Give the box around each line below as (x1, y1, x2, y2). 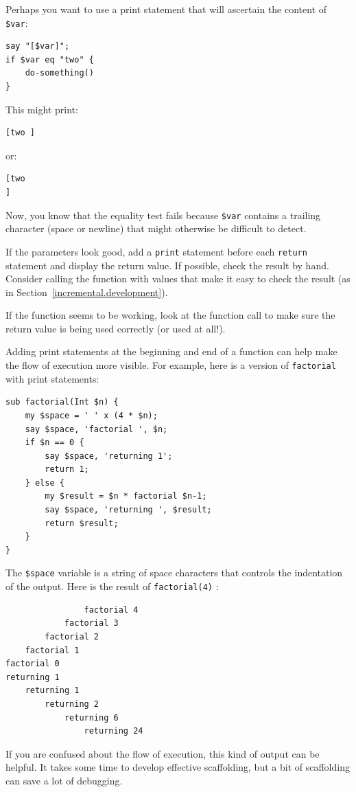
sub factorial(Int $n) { (5, 397, 119, 407)
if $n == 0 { (25, 438, 84, 448)
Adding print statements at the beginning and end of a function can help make (5, 344, 337, 359)
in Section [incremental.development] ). (5, 284, 168, 299)
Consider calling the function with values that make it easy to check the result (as (5, 271, 351, 286)
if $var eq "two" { (5, 54, 94, 65)
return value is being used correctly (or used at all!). (5, 321, 226, 335)
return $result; (45, 518, 119, 528)
